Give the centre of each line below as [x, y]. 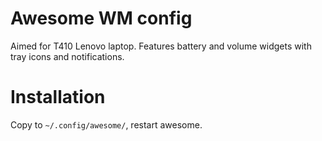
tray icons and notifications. [67, 56]
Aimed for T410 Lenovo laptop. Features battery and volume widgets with [161, 46]
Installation [58, 97]
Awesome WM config [101, 18]
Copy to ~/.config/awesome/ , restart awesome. [106, 124]
